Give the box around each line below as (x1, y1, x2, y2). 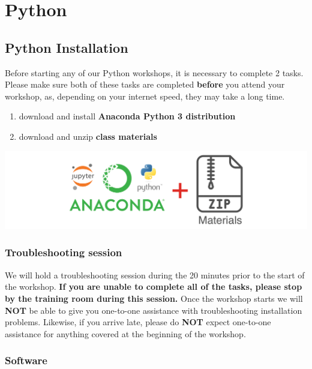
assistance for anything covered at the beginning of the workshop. (5, 327, 246, 340)
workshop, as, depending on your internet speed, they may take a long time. (5, 89, 285, 102)
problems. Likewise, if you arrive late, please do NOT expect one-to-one (5, 316, 271, 328)
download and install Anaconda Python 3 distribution (19, 110, 236, 122)
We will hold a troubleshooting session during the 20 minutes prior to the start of (5, 268, 305, 281)
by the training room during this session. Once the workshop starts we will (5, 292, 303, 304)
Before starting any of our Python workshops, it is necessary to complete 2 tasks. (5, 66, 304, 79)
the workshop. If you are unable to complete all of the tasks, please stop (5, 280, 302, 293)
